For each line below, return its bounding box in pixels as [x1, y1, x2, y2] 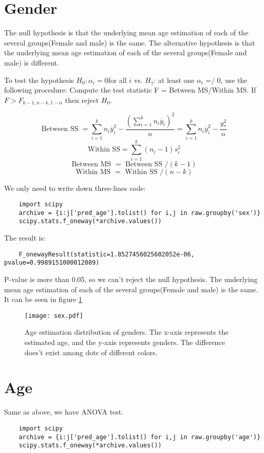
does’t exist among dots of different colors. [25, 347, 158, 357]
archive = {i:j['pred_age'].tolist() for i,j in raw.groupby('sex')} [18, 209, 261, 217]
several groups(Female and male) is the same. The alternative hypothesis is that [4, 37, 255, 48]
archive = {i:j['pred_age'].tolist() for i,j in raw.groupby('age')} [18, 433, 261, 441]
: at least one [153, 74, 194, 85]
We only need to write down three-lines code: [4, 182, 146, 193]
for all [108, 74, 127, 85]
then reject [65, 94, 99, 105]
